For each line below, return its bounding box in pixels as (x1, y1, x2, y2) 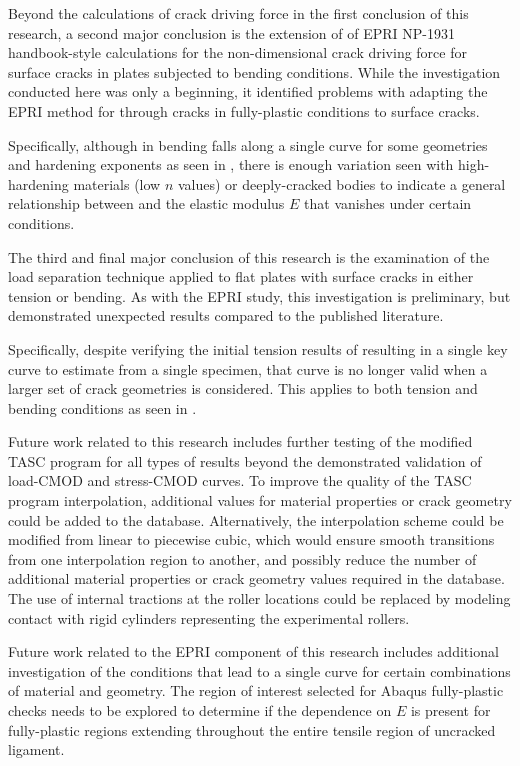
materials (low (73, 173, 161, 194)
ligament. (8, 739, 65, 760)
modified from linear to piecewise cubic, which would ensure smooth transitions (8, 529, 495, 550)
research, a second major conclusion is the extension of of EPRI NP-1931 (8, 22, 455, 43)
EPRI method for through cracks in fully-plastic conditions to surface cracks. (8, 100, 480, 121)
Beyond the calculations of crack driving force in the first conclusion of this (8, 3, 469, 23)
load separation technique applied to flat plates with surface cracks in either (8, 266, 474, 287)
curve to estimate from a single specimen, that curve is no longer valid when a (8, 358, 488, 379)
